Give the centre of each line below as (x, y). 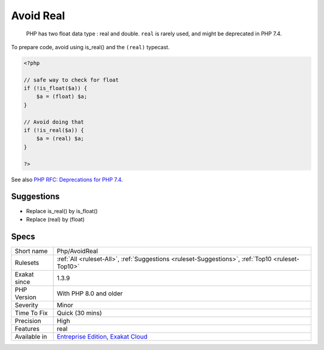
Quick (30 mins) (79, 313)
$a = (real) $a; (60, 139)
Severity (26, 305)
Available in (31, 336)
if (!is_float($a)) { (55, 88)
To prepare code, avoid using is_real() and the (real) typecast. (91, 47)
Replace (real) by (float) (55, 219)
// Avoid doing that (54, 122)
